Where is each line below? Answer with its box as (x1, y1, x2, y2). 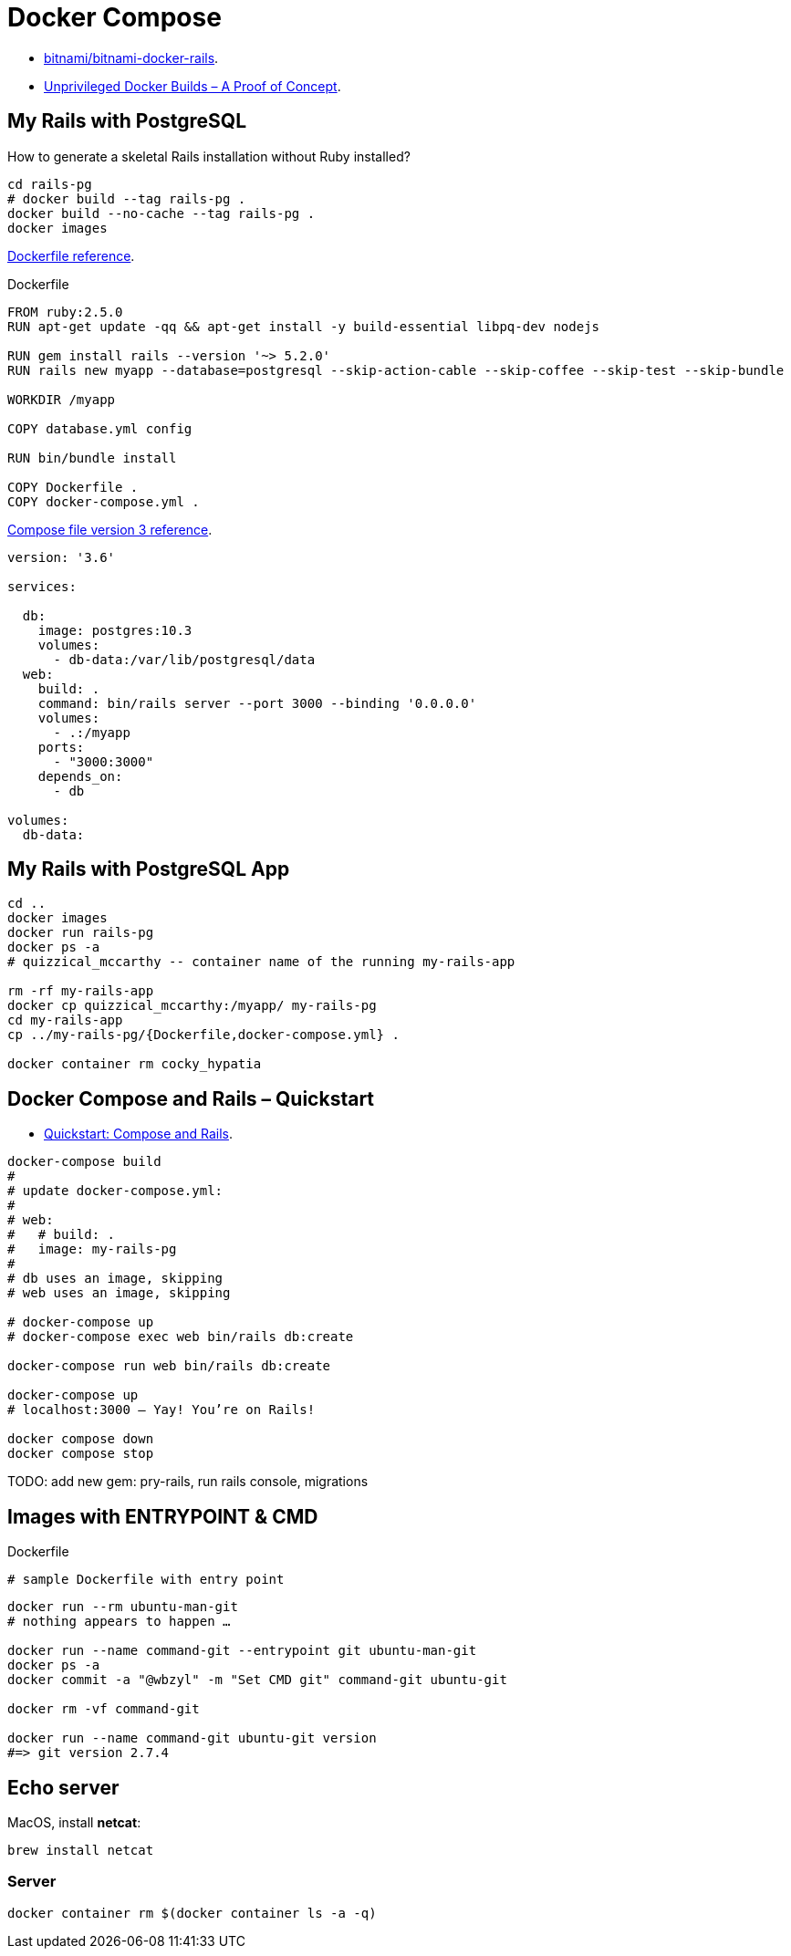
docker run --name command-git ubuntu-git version (7, 1731, 377, 1746)
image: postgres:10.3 (37, 622, 193, 638)
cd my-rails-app (7, 1013, 123, 1028)
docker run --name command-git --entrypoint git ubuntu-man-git (7, 1643, 477, 1659)
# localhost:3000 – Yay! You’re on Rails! (7, 1402, 316, 1418)
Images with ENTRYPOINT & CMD (7, 1504, 318, 1528)
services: (7, 578, 77, 594)
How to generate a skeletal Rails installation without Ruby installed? (7, 148, 411, 164)
